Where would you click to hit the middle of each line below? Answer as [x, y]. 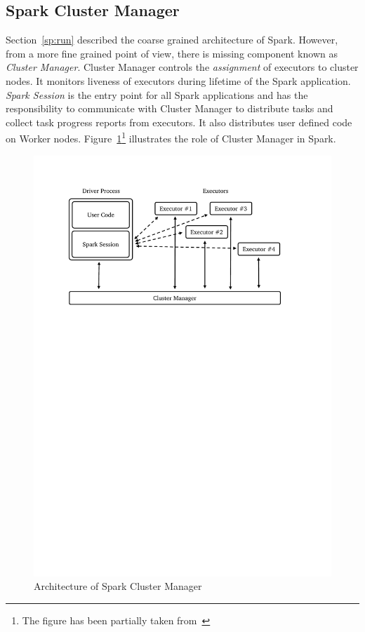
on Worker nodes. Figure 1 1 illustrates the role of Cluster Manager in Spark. [171, 137]
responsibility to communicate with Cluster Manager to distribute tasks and [170, 108]
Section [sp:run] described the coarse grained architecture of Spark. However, [172, 40]
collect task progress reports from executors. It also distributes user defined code [179, 122]
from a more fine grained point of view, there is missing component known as [172, 53]
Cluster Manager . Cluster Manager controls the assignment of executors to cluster [182, 67]
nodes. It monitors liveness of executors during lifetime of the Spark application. [178, 80]
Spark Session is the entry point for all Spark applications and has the [157, 94]
